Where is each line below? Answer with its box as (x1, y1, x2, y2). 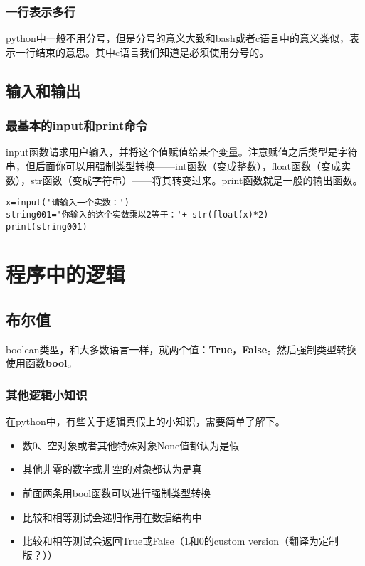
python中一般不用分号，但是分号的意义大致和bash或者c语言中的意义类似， (6, 31, 350, 46)
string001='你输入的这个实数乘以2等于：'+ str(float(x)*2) (6, 209, 269, 220)
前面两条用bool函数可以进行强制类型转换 (22, 485, 211, 500)
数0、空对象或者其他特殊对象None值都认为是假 (22, 437, 240, 452)
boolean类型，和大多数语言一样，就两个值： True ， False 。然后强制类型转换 (6, 341, 357, 356)
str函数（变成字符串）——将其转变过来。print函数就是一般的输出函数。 (30, 172, 363, 187)
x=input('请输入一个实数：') (6, 198, 129, 208)
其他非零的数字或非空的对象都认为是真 (22, 461, 202, 476)
